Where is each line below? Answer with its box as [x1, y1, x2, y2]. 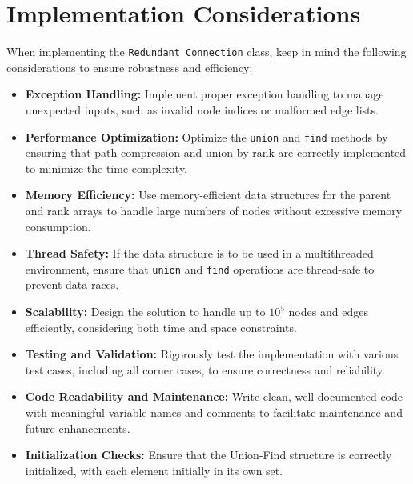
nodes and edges [288, 303, 368, 320]
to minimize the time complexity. [25, 159, 187, 176]
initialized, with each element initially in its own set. [25, 462, 283, 478]
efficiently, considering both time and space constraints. [25, 318, 297, 335]
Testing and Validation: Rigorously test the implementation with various [25, 346, 399, 362]
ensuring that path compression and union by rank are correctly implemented [25, 144, 407, 161]
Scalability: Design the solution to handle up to [25, 303, 266, 320]
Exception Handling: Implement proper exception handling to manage [25, 86, 384, 102]
